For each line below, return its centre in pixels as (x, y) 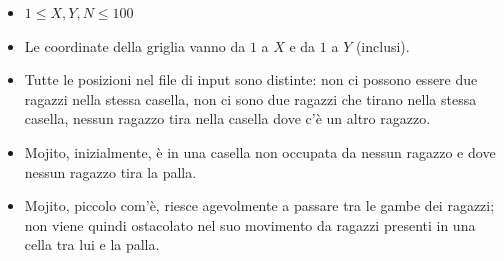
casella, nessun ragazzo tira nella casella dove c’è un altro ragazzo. (227, 118)
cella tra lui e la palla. (92, 244)
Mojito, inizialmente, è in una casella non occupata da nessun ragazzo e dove (260, 151)
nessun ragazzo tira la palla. (110, 171)
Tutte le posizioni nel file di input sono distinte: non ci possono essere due (251, 79)
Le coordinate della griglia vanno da (135, 45)
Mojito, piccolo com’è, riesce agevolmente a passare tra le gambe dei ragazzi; (259, 205)
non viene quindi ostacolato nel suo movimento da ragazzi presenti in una (250, 224)
